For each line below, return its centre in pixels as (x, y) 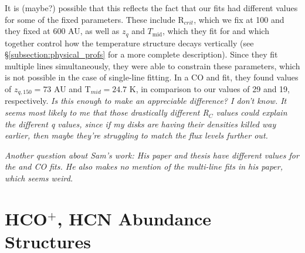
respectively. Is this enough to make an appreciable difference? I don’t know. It (146, 101)
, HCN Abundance (134, 218)
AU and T (72, 89)
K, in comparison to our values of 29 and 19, (210, 89)
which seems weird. (39, 178)
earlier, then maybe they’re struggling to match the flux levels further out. (136, 135)
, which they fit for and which (216, 31)
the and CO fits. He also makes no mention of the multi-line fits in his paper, (144, 166)
